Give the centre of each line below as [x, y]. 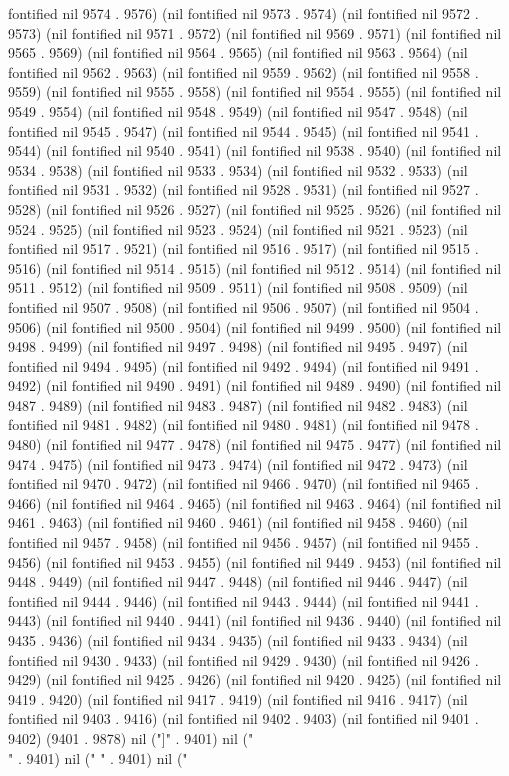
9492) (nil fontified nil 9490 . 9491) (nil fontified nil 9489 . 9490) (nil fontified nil [255, 385]
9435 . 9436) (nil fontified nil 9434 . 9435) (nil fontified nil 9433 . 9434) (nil [238, 640]
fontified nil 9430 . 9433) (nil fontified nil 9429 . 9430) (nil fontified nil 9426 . [243, 659]
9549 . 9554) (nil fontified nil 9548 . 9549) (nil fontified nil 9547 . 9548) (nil [238, 110]
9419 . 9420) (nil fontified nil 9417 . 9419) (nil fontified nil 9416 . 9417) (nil [238, 698]
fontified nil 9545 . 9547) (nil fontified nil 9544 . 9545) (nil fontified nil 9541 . [243, 130]
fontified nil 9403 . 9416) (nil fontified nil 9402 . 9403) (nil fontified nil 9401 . [243, 718]
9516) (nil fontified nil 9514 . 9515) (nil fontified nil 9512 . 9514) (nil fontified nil [255, 267]
